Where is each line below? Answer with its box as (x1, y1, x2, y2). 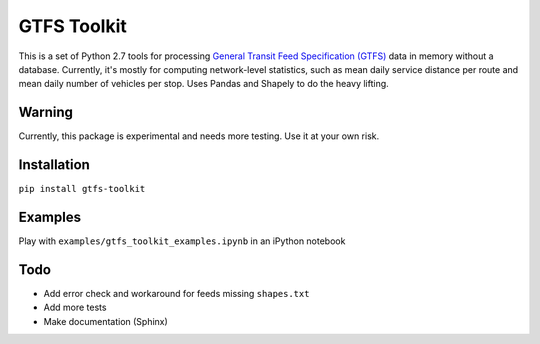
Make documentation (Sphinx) (43, 315, 169, 327)
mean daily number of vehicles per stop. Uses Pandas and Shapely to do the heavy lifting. (18, 78, 389, 90)
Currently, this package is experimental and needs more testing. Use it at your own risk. (18, 130, 380, 142)
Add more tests (43, 301, 107, 314)
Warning (18, 104, 74, 121)
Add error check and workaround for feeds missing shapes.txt (43, 287, 310, 299)
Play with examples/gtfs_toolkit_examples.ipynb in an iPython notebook (18, 235, 346, 247)
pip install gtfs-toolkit (18, 183, 146, 195)
